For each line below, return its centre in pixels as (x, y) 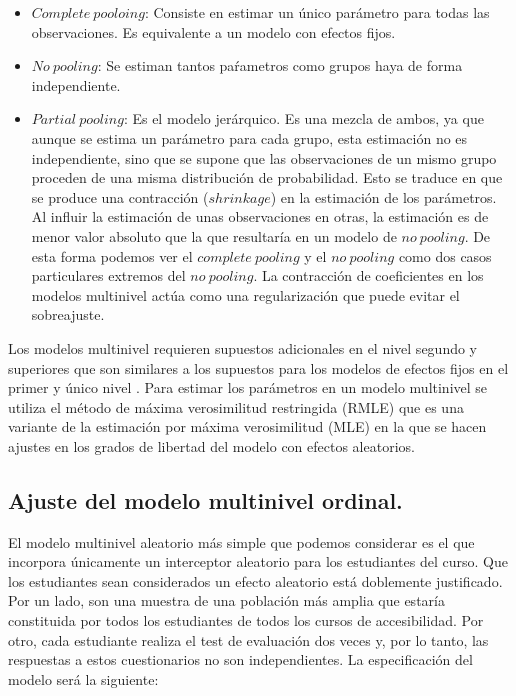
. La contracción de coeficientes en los (368, 275)
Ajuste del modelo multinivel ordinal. (205, 499)
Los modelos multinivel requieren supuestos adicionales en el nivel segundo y (243, 347)
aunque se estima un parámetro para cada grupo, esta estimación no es (249, 137)
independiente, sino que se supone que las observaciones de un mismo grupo (264, 157)
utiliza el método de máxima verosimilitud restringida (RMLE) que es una (236, 406)
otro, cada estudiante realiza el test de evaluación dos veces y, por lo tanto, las (248, 639)
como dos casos (445, 255)
